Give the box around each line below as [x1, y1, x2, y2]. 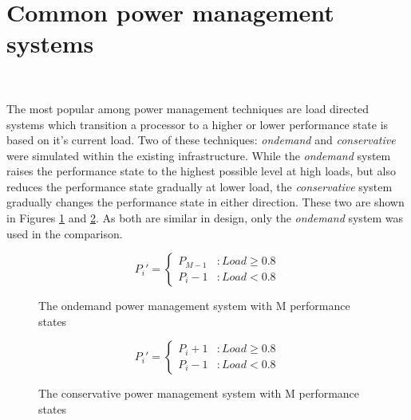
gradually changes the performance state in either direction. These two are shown [6, 194, 405, 210]
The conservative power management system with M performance [38, 385, 360, 402]
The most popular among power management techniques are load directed [6, 100, 370, 116]
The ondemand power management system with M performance [38, 297, 350, 314]
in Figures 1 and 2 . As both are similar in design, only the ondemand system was [6, 210, 404, 226]
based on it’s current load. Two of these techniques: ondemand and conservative [6, 131, 396, 148]
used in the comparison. [6, 225, 123, 241]
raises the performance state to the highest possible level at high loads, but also [6, 163, 396, 179]
